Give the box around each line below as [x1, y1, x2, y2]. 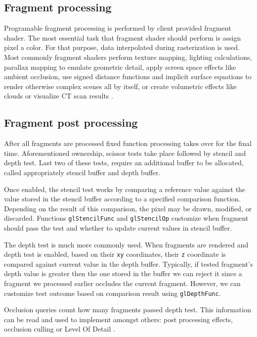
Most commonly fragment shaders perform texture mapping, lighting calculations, [4, 51, 252, 62]
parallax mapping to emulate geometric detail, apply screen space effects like [4, 61, 236, 72]
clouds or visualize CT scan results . [4, 91, 113, 101]
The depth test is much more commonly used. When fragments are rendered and [4, 239, 249, 249]
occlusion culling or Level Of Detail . [4, 324, 115, 334]
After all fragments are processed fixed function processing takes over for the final [4, 138, 252, 148]
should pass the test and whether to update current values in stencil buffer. [4, 222, 232, 233]
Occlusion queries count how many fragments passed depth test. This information [4, 304, 251, 315]
